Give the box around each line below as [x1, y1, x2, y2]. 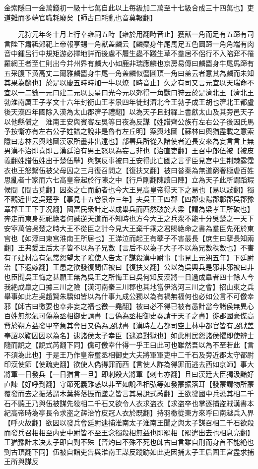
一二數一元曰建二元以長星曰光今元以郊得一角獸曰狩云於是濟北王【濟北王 [17, 87, 254, 97]
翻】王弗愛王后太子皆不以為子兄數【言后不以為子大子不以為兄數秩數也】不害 [4, 242, 254, 253]
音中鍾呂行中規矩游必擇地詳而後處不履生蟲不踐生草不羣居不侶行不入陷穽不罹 [4, 48, 254, 59]
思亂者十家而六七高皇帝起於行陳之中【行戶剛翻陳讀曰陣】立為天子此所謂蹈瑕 [4, 175, 254, 185]
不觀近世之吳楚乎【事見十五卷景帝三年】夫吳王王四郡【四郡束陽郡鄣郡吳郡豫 [4, 194, 254, 204]
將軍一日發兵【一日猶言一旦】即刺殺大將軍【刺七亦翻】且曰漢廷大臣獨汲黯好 [4, 368, 254, 379]
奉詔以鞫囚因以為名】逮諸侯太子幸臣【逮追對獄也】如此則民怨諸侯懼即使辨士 [4, 330, 254, 340]
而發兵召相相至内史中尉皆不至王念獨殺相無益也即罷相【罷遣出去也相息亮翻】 [4, 427, 254, 437]
